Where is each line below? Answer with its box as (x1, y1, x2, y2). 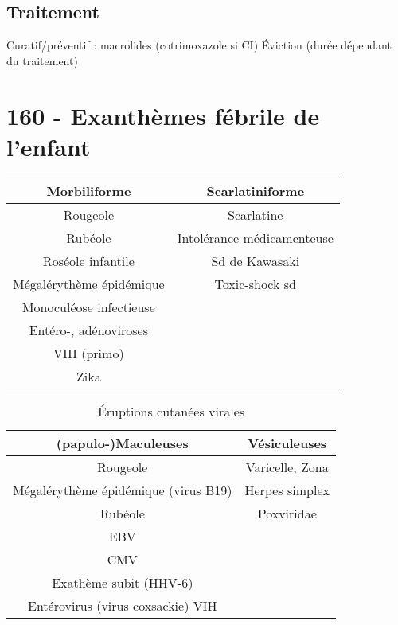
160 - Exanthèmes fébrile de (6, 99, 320, 131)
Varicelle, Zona (245, 457, 329, 476)
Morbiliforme (46, 181, 131, 200)
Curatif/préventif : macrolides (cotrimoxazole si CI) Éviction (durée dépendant (6, 37, 392, 53)
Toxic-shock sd (214, 274, 296, 293)
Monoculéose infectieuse (21, 297, 155, 316)
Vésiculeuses (248, 433, 327, 452)
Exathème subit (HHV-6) (52, 572, 193, 592)
